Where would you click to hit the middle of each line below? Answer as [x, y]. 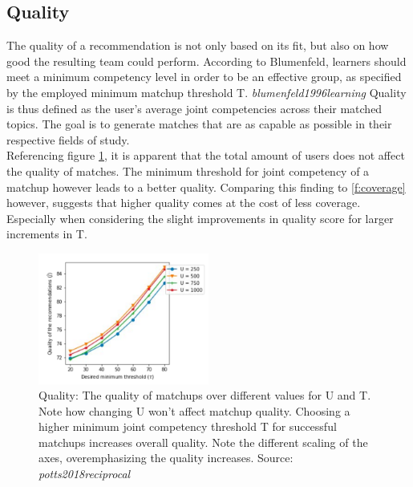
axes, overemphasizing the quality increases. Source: [166, 458]
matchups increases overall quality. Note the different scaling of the [203, 442]
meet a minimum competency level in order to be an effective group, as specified [204, 77]
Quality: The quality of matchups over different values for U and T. [205, 395]
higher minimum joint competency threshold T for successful [188, 426]
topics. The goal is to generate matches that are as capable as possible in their [199, 124]
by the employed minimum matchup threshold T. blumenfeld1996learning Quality [206, 92]
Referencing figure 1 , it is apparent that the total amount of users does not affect [206, 155]
